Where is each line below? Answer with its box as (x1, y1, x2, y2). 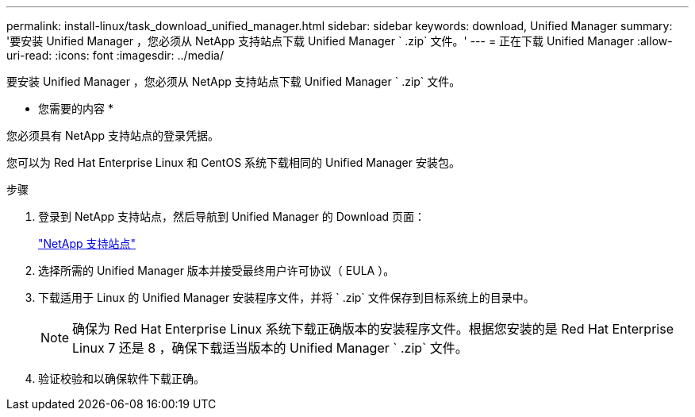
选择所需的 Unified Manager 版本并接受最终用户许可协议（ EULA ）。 (38, 264, 395, 277)
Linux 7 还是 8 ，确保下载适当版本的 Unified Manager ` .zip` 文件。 (72, 340, 468, 356)
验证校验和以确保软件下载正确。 (38, 372, 205, 385)
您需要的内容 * (38, 102, 113, 115)
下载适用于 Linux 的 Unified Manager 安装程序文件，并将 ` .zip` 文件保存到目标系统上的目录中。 (38, 291, 535, 304)
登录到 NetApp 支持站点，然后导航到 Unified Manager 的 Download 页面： (38, 210, 426, 223)
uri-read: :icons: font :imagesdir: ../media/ (6, 48, 224, 62)
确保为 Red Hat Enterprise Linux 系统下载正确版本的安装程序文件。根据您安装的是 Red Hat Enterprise (72, 321, 674, 337)
